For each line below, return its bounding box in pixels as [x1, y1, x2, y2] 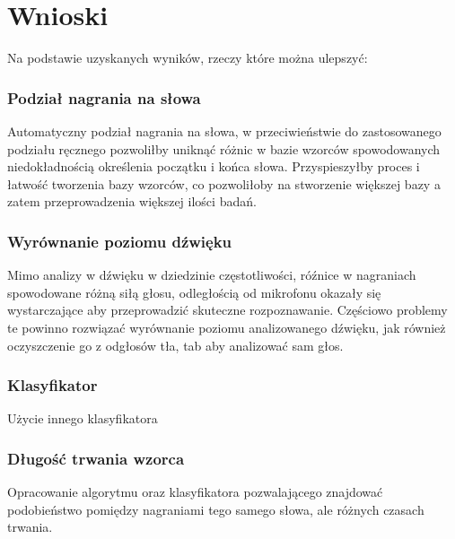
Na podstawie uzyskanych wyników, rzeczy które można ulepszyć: [7, 48, 368, 67]
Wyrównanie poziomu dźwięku [7, 230, 232, 252]
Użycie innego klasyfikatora [7, 409, 158, 428]
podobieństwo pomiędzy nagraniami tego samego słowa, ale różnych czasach [7, 500, 424, 518]
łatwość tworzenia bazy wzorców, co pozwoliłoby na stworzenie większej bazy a [7, 174, 441, 193]
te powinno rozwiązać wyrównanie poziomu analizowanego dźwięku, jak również [7, 317, 446, 336]
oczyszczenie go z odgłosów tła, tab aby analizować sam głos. [7, 335, 344, 354]
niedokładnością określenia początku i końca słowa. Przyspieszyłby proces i [7, 157, 420, 176]
